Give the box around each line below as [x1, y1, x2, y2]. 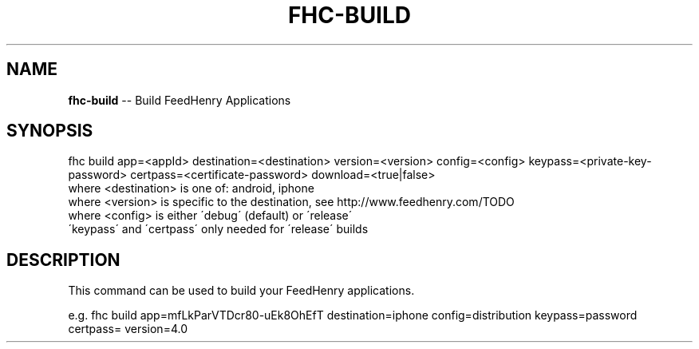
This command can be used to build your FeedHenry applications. [68, 284, 415, 298]
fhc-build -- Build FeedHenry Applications [68, 93, 291, 107]
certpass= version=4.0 [68, 322, 188, 336]
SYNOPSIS [6, 121, 93, 141]
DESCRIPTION [6, 249, 120, 270]
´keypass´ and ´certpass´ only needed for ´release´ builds [68, 222, 369, 236]
